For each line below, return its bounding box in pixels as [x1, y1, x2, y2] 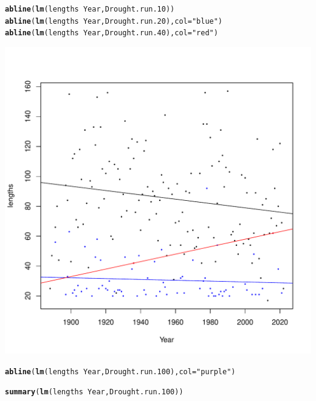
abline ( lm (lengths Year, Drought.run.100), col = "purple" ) [5, 367, 236, 376]
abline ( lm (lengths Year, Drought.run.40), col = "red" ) [5, 29, 218, 38]
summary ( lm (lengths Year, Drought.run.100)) [5, 388, 184, 397]
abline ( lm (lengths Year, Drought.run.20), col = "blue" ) [5, 16, 223, 26]
